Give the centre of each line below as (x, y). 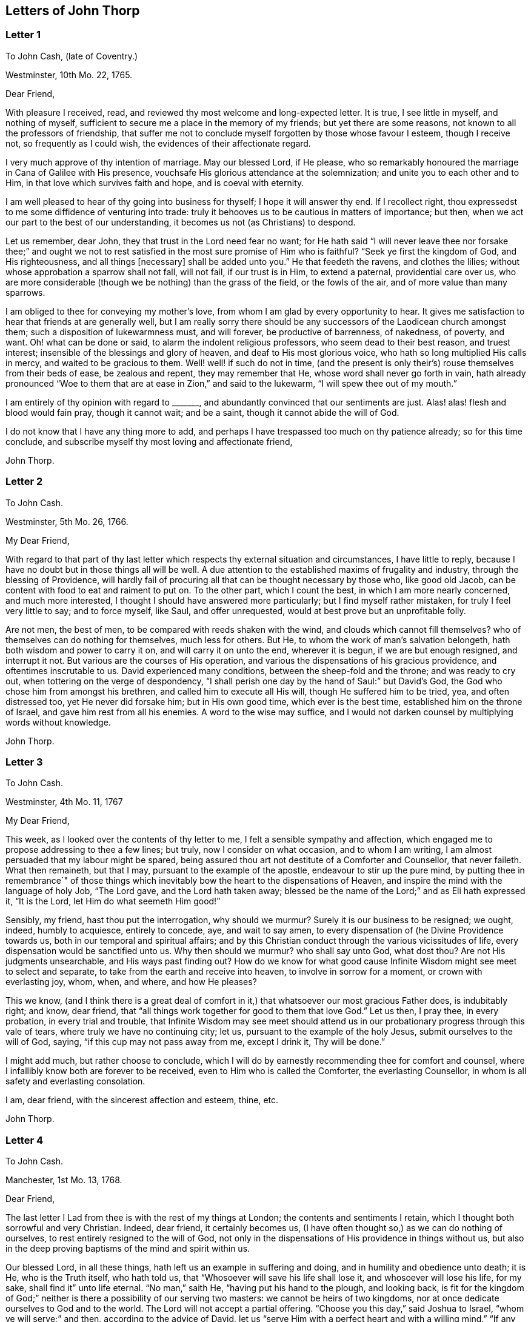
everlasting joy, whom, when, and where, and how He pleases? (131, 982)
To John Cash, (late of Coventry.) (72, 56)
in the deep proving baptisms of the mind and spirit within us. (128, 1249)
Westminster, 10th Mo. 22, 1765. (69, 75)
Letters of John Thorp (73, 11)
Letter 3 (24, 762)
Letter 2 (24, 482)
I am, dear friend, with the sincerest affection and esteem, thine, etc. (142, 1100)
